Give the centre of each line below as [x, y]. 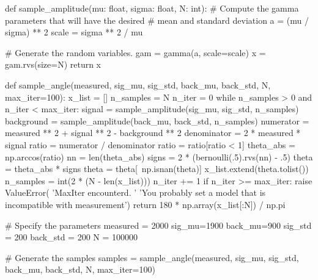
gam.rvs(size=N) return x [53, 64]
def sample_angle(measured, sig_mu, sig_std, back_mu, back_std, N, [138, 84]
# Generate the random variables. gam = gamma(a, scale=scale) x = [135, 52]
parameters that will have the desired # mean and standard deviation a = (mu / [157, 20]
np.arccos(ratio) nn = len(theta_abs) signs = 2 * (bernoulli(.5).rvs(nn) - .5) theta [159, 156]
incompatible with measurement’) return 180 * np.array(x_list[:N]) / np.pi [145, 204]
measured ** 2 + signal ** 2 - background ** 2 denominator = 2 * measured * [153, 133]
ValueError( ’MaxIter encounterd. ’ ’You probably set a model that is [135, 192]
